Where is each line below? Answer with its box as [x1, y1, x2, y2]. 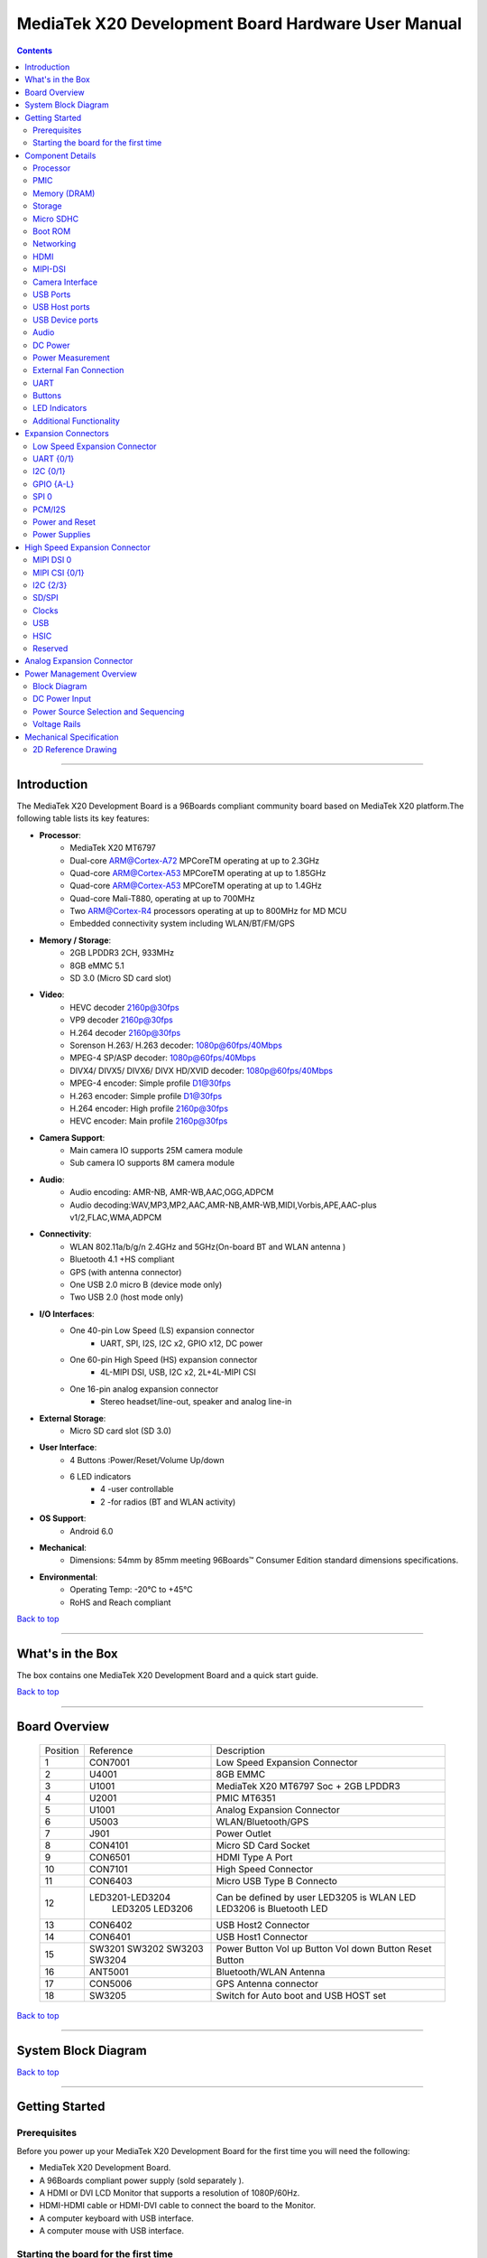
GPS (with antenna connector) [69, 1266, 182, 1277]
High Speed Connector [216, 1862, 314, 1875]
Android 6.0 [69, 1526, 114, 1536]
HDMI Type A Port [216, 1851, 293, 1863]
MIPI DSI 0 [32, 555, 72, 565]
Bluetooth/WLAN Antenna [216, 1965, 326, 1978]
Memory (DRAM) [32, 188, 96, 199]
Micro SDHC [32, 213, 79, 224]
